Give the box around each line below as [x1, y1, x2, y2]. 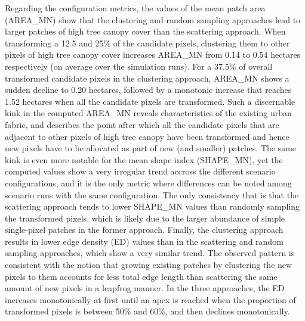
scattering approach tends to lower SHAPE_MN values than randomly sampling [5, 200, 300, 213]
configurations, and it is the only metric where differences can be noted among [5, 176, 292, 189]
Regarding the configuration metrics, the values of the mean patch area [5, 2, 266, 14]
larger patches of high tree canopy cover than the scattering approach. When [5, 25, 286, 38]
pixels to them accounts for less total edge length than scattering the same [5, 270, 278, 282]
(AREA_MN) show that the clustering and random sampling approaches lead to [5, 13, 301, 26]
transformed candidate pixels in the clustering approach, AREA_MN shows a [5, 71, 289, 84]
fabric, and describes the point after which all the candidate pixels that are [5, 118, 279, 130]
